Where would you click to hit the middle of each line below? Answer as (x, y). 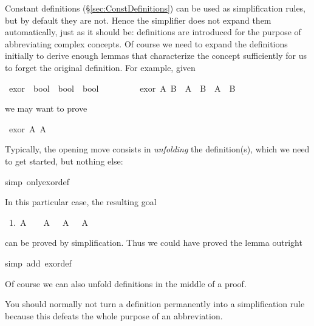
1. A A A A (48, 222)
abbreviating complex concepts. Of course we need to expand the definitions (146, 43)
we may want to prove (46, 108)
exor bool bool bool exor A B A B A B (122, 88)
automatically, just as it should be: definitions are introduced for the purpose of (153, 32)
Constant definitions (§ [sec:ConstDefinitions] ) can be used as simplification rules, (155, 8)
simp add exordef (38, 263)
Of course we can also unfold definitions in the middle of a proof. (126, 283)
